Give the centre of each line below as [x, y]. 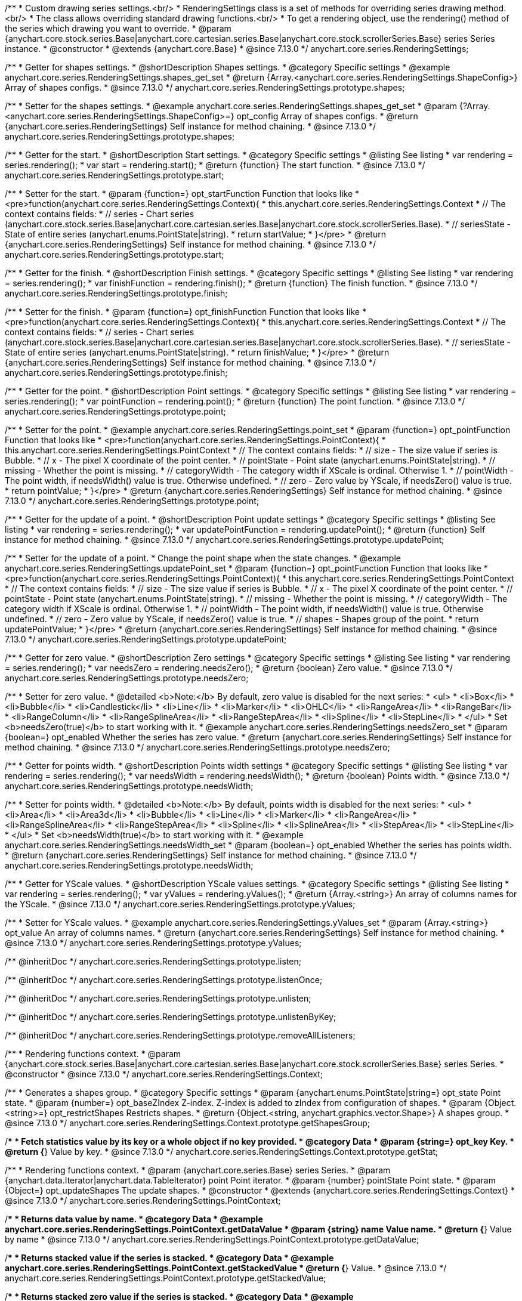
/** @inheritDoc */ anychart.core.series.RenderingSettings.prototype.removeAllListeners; [180, 1035]
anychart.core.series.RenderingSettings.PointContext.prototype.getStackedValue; [166, 1278]
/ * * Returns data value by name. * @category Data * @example [134, 1219]
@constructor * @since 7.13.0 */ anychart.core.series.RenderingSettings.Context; [164, 1074]
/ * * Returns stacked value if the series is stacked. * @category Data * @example [169, 1258]
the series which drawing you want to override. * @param [118, 28]
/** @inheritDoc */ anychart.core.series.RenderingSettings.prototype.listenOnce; [164, 980]
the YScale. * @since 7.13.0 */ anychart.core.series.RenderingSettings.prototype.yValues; [180, 904]
